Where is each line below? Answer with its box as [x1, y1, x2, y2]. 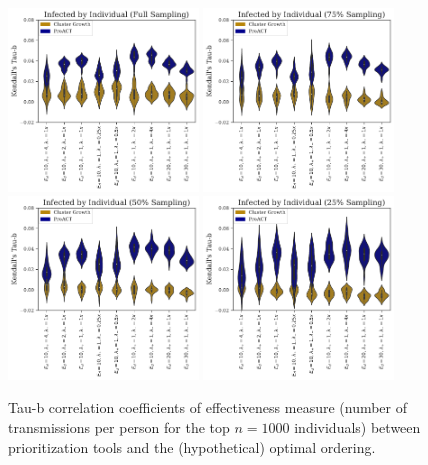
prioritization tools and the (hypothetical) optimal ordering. [8, 436, 376, 457]
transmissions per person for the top [8, 416, 230, 437]
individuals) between [294, 416, 421, 437]
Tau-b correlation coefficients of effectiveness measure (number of [8, 397, 408, 418]
